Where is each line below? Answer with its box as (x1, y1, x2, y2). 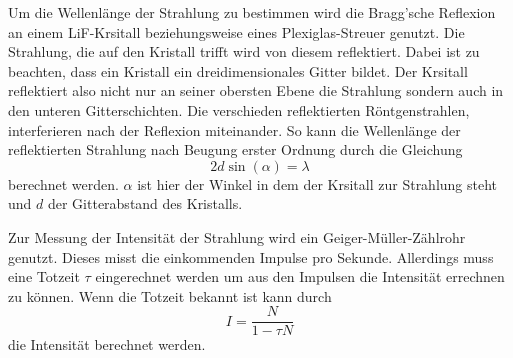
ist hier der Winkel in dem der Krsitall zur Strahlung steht (137, 173, 498, 194)
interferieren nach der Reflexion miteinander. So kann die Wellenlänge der (8, 119, 461, 140)
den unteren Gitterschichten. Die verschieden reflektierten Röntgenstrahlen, (8, 99, 470, 120)
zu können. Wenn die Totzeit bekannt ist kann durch (8, 285, 332, 306)
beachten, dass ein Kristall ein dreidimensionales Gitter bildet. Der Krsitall (8, 60, 468, 81)
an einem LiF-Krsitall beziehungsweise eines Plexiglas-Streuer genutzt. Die (8, 21, 465, 42)
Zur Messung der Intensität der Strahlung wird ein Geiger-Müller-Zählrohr (8, 226, 466, 247)
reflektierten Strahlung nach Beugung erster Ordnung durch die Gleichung (8, 139, 463, 160)
